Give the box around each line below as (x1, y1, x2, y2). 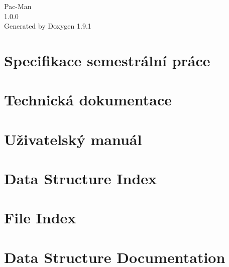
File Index (4, 207, 76, 228)
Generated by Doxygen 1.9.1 (4, 21, 91, 31)
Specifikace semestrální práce (4, 50, 210, 70)
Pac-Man (4, 1, 32, 11)
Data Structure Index (4, 168, 157, 189)
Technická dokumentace (4, 89, 172, 110)
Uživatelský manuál (4, 128, 142, 149)
